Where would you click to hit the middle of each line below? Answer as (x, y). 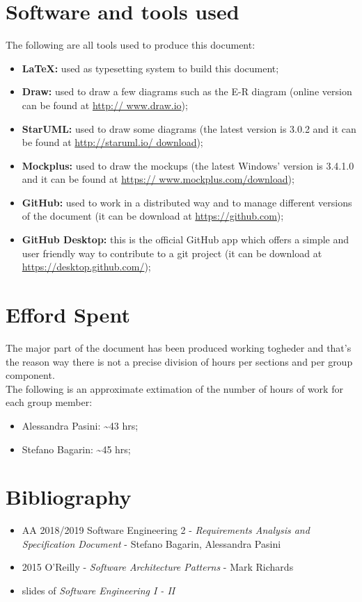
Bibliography (69, 497)
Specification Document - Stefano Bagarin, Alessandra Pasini (151, 543)
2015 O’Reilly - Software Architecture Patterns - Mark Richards (158, 567)
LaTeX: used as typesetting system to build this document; (150, 68)
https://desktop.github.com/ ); (86, 267)
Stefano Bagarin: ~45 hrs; (76, 449)
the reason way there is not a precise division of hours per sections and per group (179, 361)
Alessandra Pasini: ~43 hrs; (80, 425)
